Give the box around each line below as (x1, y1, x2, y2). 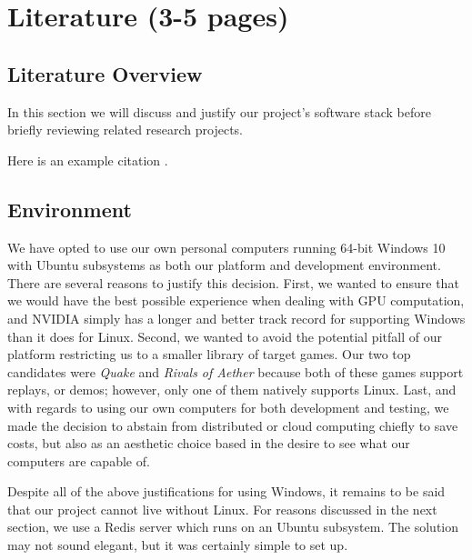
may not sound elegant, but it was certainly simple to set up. (7, 535, 348, 555)
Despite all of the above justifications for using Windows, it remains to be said (7, 482, 446, 501)
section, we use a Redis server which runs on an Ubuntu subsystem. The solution (7, 517, 459, 536)
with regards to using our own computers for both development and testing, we (7, 397, 449, 416)
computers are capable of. (7, 451, 150, 470)
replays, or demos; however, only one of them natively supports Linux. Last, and (7, 380, 457, 399)
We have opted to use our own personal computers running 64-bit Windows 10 (7, 237, 446, 256)
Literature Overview (7, 59, 203, 87)
